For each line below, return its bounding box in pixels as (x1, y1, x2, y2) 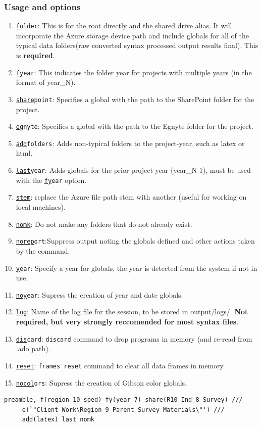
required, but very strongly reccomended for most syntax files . (16, 316, 239, 327)
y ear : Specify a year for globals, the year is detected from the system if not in (16, 262, 257, 273)
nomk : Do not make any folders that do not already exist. (16, 218, 192, 229)
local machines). (16, 202, 66, 212)
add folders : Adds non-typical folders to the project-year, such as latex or (16, 137, 245, 148)
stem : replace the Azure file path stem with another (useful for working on (16, 192, 247, 202)
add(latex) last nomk (22, 416, 94, 423)
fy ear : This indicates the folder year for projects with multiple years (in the (16, 67, 252, 77)
